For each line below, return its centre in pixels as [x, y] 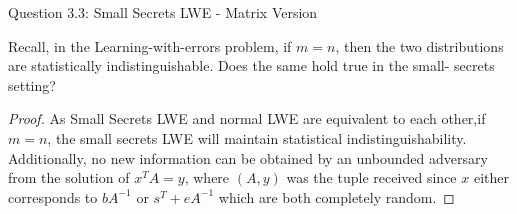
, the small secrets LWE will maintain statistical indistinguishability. [257, 137]
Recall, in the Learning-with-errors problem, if [150, 45]
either [491, 177]
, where [207, 177]
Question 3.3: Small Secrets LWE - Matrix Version [163, 12]
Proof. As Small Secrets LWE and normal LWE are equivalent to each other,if [247, 118]
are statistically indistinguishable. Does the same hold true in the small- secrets [251, 65]
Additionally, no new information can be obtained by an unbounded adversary [248, 157]
